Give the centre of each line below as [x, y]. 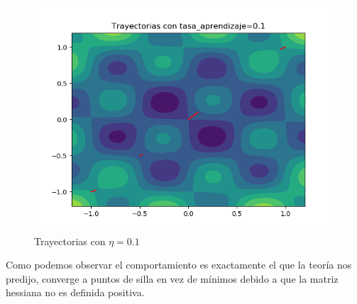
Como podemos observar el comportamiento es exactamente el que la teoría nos [179, 265]
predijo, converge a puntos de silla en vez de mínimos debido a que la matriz [172, 278]
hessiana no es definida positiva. [75, 292]
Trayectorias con [70, 241]
